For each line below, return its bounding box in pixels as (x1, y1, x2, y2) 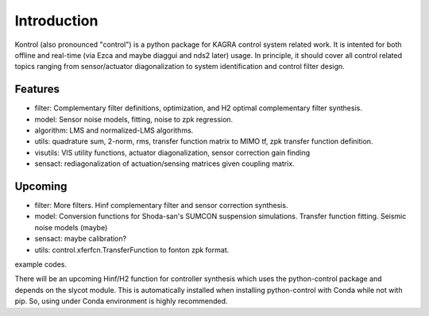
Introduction (14, 12, 99, 29)
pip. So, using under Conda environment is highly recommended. (14, 296, 228, 306)
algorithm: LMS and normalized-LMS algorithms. (34, 125, 194, 135)
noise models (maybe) (34, 222, 108, 232)
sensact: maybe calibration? (34, 234, 127, 244)
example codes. (14, 260, 68, 269)
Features (14, 83, 60, 96)
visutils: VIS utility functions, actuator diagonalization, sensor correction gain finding (34, 148, 311, 157)
